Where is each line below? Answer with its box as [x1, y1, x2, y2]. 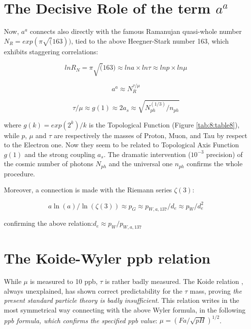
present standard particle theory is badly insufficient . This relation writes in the [4, 295, 239, 305]
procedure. [4, 168, 35, 178]
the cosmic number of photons [4, 158, 94, 169]
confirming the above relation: [4, 218, 93, 228]
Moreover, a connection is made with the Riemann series [4, 185, 172, 195]
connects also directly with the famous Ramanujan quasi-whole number [30, 26, 242, 36]
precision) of [206, 149, 243, 159]
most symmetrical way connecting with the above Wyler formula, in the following [4, 305, 246, 315]
